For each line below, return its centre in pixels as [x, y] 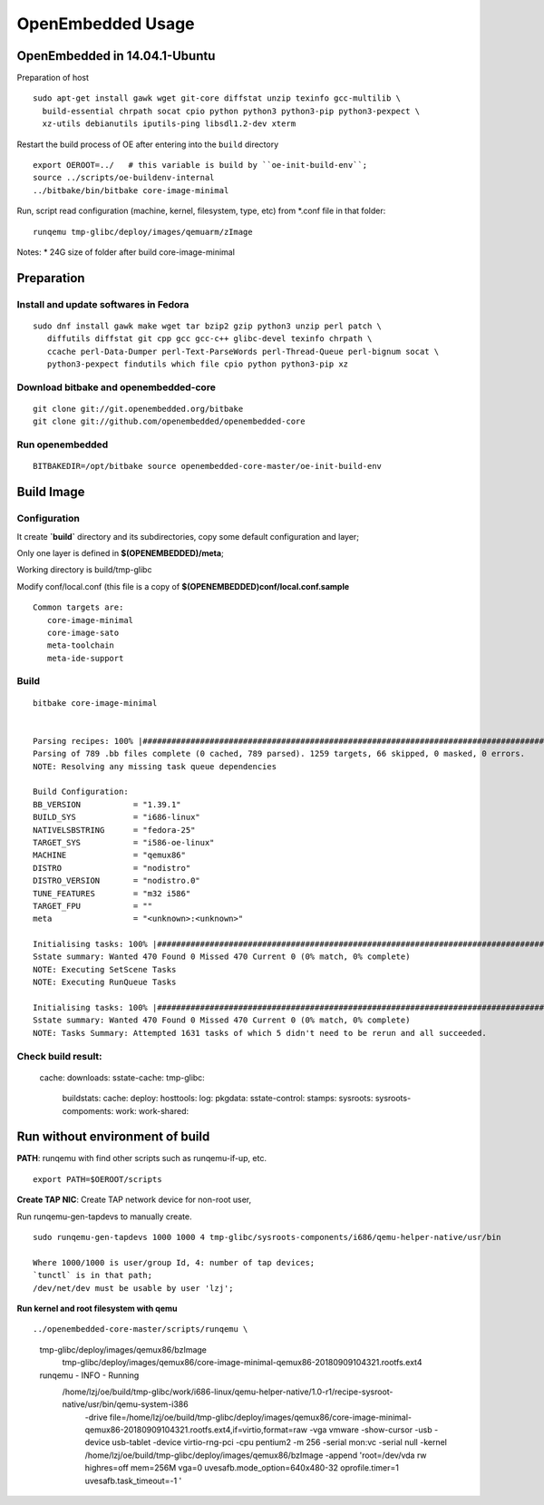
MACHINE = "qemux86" [109, 855]
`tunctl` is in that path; [93, 1275]
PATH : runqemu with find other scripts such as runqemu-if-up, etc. [142, 1158]
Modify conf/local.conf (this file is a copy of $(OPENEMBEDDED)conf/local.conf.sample [183, 586]
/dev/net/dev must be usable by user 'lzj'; [134, 1288]
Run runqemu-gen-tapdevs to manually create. [104, 1217]
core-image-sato [83, 632]
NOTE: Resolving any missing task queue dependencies [155, 766]
